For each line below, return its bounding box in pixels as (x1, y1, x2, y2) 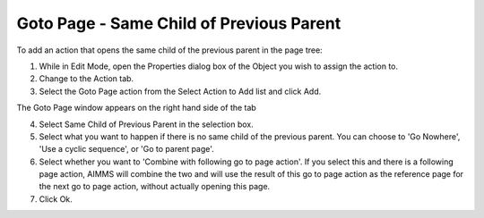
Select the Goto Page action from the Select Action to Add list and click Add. (39, 86, 322, 96)
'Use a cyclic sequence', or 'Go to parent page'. (39, 144, 214, 155)
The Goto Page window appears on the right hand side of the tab (16, 103, 257, 113)
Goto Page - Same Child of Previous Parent (16, 13, 341, 33)
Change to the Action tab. (39, 73, 134, 84)
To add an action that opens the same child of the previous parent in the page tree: (16, 45, 323, 55)
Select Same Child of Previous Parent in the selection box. (39, 119, 255, 130)
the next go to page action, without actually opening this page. (39, 181, 271, 192)
